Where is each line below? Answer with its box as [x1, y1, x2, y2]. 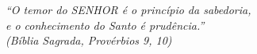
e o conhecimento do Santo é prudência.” [6, 16, 205, 33]
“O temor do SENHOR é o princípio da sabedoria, [6, 2, 251, 17]
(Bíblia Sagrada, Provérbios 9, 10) [6, 32, 172, 49]
